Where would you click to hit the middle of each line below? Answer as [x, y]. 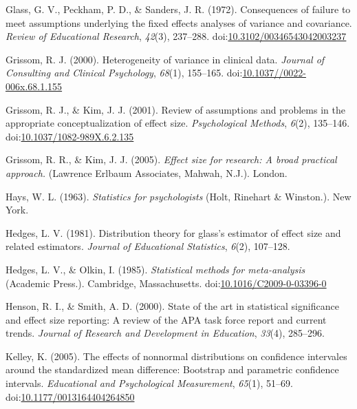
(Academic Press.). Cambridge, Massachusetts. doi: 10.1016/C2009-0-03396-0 [166, 283]
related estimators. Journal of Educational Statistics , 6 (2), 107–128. [148, 246]
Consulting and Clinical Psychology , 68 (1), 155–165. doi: [124, 73]
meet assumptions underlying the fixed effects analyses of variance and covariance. [179, 22]
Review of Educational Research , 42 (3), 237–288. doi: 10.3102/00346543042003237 [176, 36]
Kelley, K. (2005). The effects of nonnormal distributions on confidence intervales [176, 356]
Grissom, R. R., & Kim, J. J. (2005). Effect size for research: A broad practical [171, 159]
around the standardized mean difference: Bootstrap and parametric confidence [172, 369]
